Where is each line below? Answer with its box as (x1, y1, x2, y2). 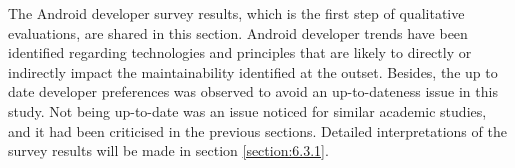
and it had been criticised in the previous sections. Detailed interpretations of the (8, 120, 507, 141)
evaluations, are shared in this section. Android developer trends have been (8, 22, 468, 43)
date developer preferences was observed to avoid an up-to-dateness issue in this (8, 81, 498, 102)
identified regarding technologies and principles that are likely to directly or (8, 42, 472, 63)
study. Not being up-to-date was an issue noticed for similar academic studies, (8, 100, 487, 121)
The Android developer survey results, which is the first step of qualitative (8, 3, 465, 23)
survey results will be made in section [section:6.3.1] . (8, 140, 329, 161)
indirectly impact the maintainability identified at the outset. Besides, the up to (8, 61, 498, 82)
